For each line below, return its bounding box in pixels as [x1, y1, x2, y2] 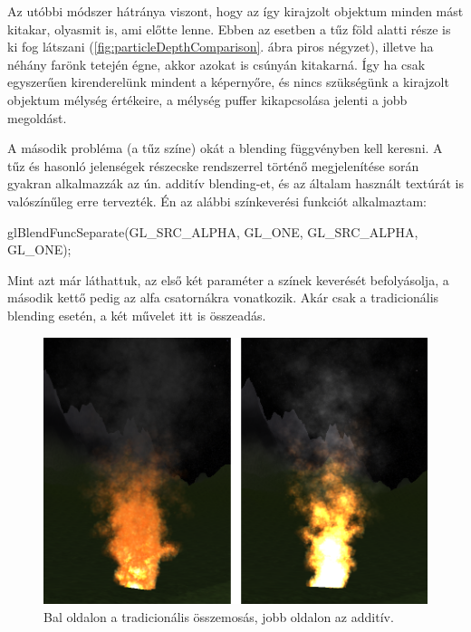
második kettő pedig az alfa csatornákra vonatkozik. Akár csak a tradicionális [7, 288, 439, 307]
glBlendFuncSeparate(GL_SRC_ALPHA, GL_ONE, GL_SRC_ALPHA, [7, 222, 418, 241]
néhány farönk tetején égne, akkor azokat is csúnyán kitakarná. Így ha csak [7, 54, 426, 73]
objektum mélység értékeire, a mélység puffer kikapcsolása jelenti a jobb [7, 90, 408, 109]
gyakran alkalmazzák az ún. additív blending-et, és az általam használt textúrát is [7, 174, 464, 193]
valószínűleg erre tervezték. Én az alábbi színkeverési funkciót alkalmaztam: [7, 191, 427, 210]
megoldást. [7, 108, 67, 127]
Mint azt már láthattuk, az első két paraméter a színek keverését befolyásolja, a [7, 270, 449, 289]
